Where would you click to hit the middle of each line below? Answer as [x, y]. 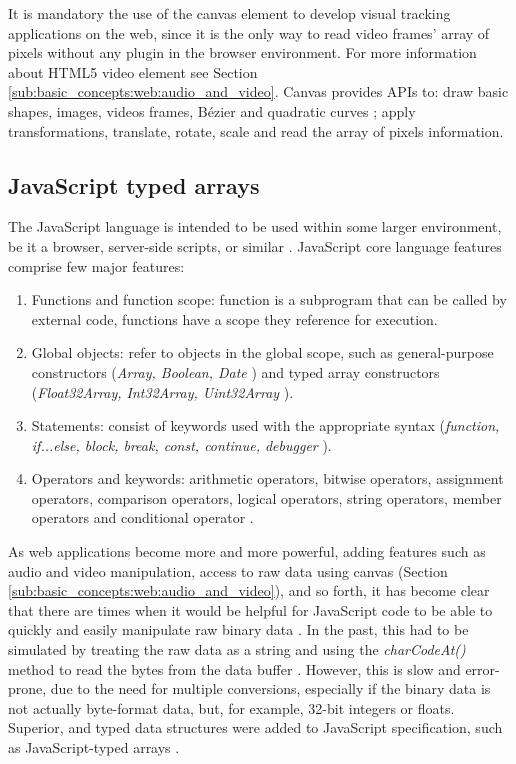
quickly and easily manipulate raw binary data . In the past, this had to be [238, 629]
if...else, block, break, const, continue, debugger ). [181, 444]
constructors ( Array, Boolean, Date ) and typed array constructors [235, 371]
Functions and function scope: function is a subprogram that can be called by [269, 299]
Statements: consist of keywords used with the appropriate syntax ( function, [265, 425]
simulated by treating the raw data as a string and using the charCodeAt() [237, 649]
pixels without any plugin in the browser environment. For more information [242, 52]
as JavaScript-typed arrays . [94, 747]
